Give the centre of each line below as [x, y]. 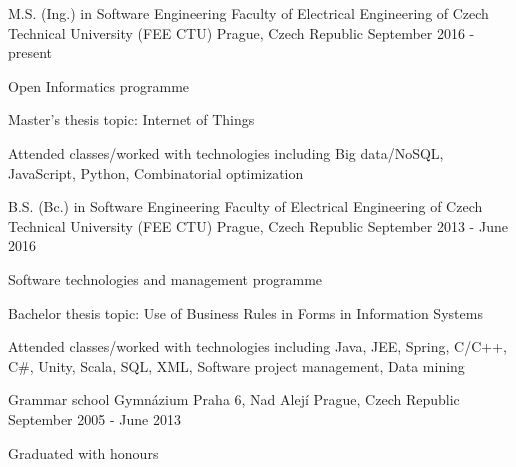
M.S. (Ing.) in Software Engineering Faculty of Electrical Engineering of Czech [248, 13]
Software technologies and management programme [165, 278]
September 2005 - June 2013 [94, 418]
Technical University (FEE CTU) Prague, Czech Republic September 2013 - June [258, 225]
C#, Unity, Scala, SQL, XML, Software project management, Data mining [236, 365]
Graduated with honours [83, 452]
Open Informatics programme [99, 85]
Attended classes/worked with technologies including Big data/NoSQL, [226, 152]
